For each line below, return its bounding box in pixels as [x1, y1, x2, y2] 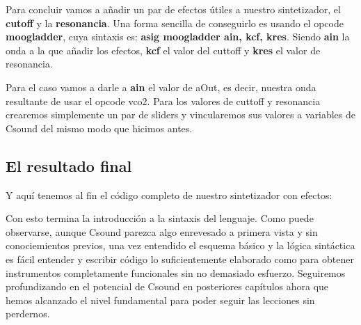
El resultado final [6, 154, 132, 176]
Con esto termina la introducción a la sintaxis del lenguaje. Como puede [6, 211, 314, 225]
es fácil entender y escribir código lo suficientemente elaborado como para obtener [6, 251, 354, 266]
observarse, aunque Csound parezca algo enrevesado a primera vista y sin [6, 224, 318, 239]
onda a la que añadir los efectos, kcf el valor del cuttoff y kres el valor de [6, 42, 321, 57]
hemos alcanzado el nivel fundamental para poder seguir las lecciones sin [6, 292, 315, 307]
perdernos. [6, 306, 50, 321]
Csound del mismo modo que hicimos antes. [6, 120, 193, 135]
